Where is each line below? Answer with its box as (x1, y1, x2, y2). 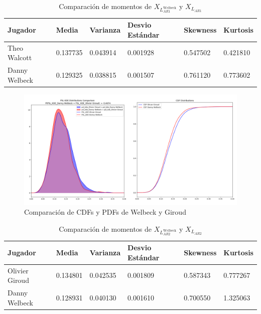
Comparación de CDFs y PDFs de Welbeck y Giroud (24, 207, 186, 217)
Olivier (8, 265, 29, 275)
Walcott (8, 52, 32, 63)
